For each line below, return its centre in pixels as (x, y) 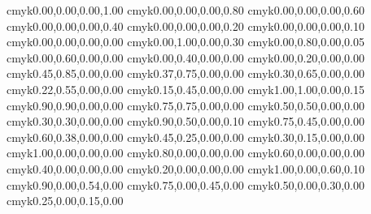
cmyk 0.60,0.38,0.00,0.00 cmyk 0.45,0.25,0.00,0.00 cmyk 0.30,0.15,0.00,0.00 (185, 137)
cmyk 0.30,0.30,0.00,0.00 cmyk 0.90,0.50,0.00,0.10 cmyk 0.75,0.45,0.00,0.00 (185, 121)
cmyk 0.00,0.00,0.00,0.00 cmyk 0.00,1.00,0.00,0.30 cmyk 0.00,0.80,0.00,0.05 (185, 42)
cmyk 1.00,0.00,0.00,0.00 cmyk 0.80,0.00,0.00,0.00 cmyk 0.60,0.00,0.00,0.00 (185, 153)
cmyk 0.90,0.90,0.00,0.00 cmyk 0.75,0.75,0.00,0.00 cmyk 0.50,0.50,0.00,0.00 (185, 105)
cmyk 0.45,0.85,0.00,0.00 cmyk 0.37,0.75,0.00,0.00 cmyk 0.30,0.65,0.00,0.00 (185, 73)
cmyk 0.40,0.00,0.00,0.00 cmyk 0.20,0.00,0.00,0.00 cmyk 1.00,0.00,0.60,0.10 (185, 168)
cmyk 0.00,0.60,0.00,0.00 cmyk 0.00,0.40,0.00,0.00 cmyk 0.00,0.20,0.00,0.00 (185, 57)
